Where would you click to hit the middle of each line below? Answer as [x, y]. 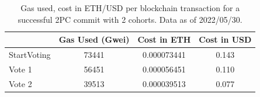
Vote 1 [20, 69]
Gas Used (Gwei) [94, 39]
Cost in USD [225, 39]
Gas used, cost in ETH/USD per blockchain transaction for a [130, 8]
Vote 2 [20, 83]
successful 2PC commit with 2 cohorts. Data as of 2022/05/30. [130, 19]
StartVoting [30, 55]
